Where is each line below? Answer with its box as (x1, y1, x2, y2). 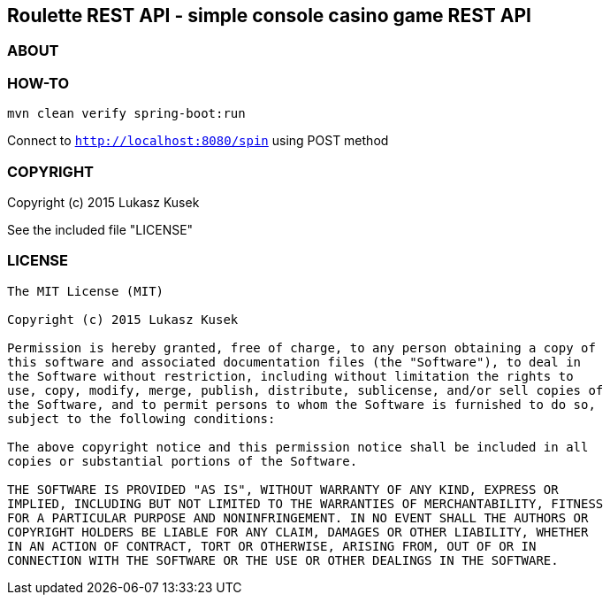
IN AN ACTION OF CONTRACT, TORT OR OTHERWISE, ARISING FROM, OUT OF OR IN (7, 538, 537, 553)
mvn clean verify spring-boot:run (7, 106, 246, 121)
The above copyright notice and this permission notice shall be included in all (7, 439, 589, 454)
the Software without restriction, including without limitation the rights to (7, 368, 574, 383)
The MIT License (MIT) (7, 283, 164, 298)
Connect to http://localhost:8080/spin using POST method (7, 133, 389, 149)
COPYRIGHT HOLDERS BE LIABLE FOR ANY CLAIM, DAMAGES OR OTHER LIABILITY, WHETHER (7, 524, 589, 539)
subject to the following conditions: (7, 411, 276, 426)
